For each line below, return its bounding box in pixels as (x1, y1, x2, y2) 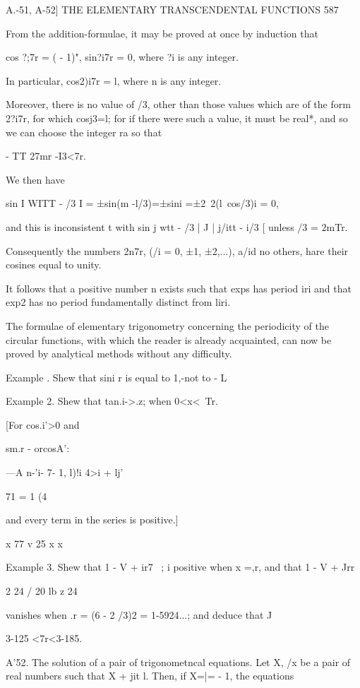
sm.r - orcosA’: (6, 441, 70, 456)
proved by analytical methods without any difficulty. (6, 346, 232, 361)
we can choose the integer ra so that (6, 124, 162, 139)
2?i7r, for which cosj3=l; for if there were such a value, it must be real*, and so (6, 110, 348, 125)
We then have (6, 172, 65, 186)
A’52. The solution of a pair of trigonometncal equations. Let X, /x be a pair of (6, 654, 351, 669)
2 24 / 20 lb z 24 (6, 583, 78, 598)
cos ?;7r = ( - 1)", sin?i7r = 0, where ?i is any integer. (6, 49, 239, 64)
